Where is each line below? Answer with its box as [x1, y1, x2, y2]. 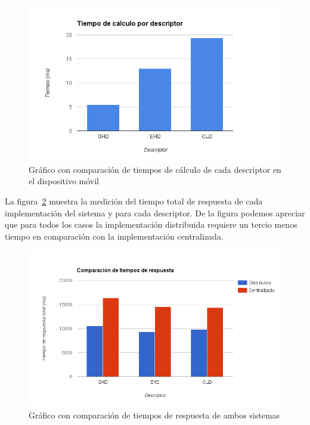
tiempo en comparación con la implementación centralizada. [5, 229, 224, 242]
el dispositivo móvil [29, 175, 99, 187]
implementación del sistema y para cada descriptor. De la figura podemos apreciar [5, 206, 305, 219]
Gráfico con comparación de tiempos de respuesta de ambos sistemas [29, 408, 280, 421]
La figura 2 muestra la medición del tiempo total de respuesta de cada [5, 194, 263, 207]
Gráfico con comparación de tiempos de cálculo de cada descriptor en [29, 163, 281, 175]
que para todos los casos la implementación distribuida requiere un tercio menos [5, 218, 297, 231]
